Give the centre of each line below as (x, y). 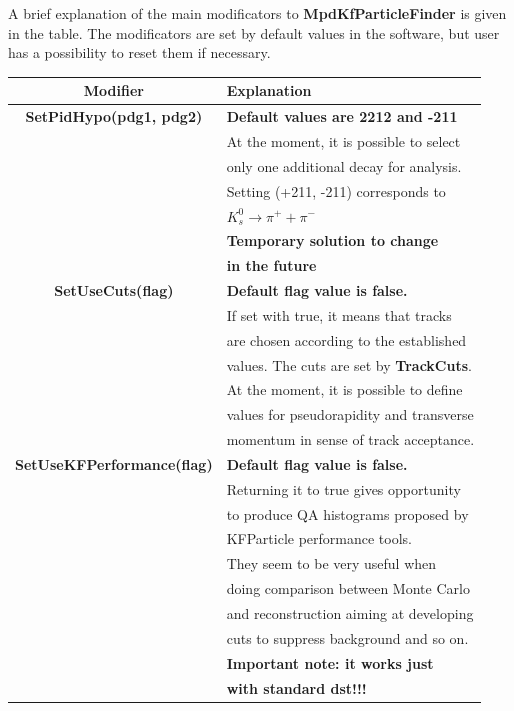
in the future (271, 265)
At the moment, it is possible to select (343, 140)
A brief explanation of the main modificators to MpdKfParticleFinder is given (257, 13)
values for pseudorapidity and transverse (350, 414)
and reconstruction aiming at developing (350, 613)
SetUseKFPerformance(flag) (114, 463)
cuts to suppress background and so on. (347, 637)
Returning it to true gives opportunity (343, 488)
